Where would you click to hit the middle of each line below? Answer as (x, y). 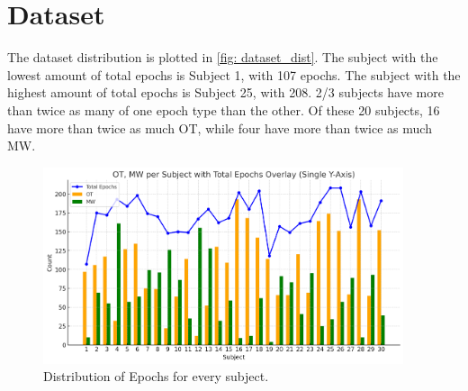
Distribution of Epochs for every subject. (156, 376)
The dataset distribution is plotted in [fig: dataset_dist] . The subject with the (223, 57)
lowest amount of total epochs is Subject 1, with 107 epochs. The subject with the (234, 74)
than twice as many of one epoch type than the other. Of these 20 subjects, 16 (224, 109)
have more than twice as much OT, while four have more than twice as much (220, 127)
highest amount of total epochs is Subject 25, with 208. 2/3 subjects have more (225, 92)
